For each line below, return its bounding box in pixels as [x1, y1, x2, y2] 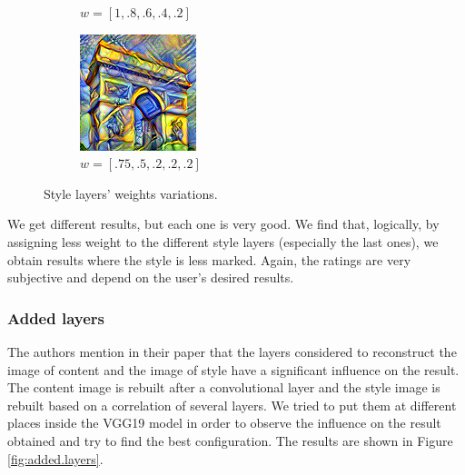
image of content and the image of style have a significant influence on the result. [7, 360, 460, 379]
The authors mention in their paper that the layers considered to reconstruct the [7, 341, 457, 361]
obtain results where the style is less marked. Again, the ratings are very [7, 250, 411, 269]
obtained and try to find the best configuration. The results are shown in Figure [7, 430, 453, 450]
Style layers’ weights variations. [44, 183, 218, 203]
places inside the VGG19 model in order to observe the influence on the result [7, 413, 441, 432]
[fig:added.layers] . [7, 449, 104, 468]
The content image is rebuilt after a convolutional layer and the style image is [7, 378, 440, 397]
